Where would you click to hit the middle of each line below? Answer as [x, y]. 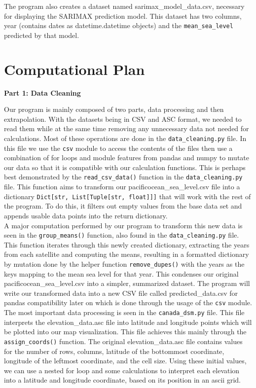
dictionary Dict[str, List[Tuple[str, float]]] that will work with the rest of [128, 196]
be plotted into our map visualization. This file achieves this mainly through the [125, 332]
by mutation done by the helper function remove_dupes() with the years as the [124, 264]
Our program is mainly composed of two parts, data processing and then [114, 109]
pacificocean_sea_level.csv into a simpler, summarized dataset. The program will [127, 283]
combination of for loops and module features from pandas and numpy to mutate [127, 158]
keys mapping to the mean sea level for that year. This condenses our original [121, 273]
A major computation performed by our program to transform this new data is [123, 225]
